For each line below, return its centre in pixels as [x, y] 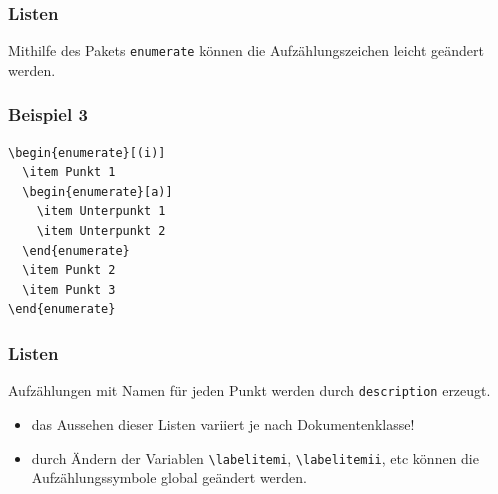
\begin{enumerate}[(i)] [87, 152]
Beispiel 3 [48, 114]
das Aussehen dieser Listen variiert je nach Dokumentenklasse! [223, 423]
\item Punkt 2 [69, 270]
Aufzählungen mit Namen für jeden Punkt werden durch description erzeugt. [249, 390]
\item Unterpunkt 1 [101, 211]
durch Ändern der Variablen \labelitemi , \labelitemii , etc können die [255, 457]
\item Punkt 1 [69, 172]
